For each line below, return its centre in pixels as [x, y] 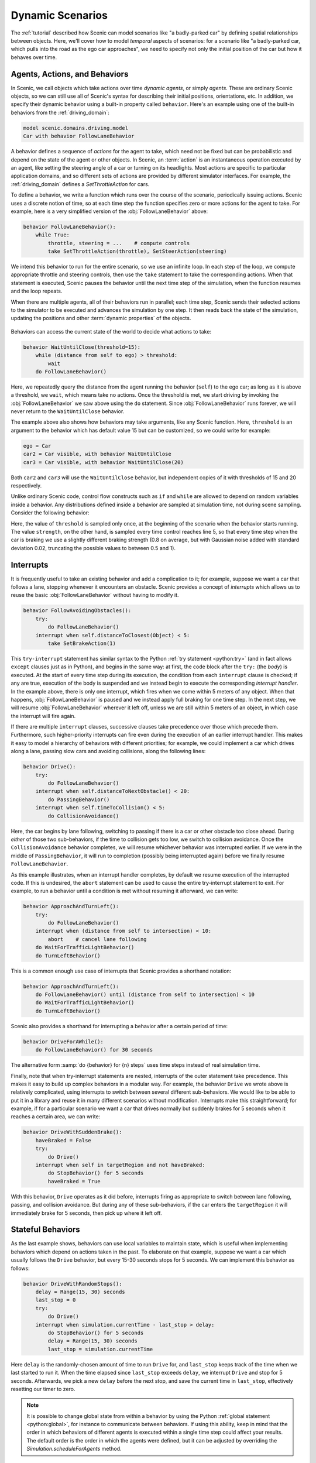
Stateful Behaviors [45, 1230]
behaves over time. [34, 57]
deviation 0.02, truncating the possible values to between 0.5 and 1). [93, 548]
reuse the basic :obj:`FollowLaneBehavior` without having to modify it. [95, 595]
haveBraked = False [63, 1140]
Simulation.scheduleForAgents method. [74, 1449]
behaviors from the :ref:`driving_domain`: [60, 112]
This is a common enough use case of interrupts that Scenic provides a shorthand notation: [121, 971]
